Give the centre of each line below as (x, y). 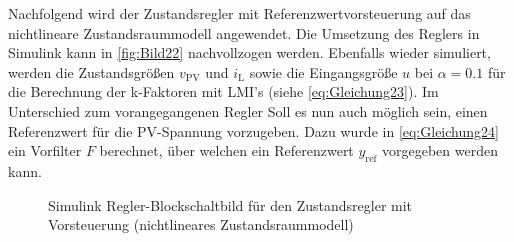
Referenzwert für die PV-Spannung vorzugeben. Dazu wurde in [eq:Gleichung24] (253, 130)
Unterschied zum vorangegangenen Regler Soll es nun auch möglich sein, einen (248, 110)
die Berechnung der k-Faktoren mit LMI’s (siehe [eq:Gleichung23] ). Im (223, 91)
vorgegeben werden (440, 150)
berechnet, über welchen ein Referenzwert (226, 150)
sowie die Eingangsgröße (323, 71)
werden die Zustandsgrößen (91, 71)
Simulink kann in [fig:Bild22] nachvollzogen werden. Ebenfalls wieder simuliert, (249, 52)
